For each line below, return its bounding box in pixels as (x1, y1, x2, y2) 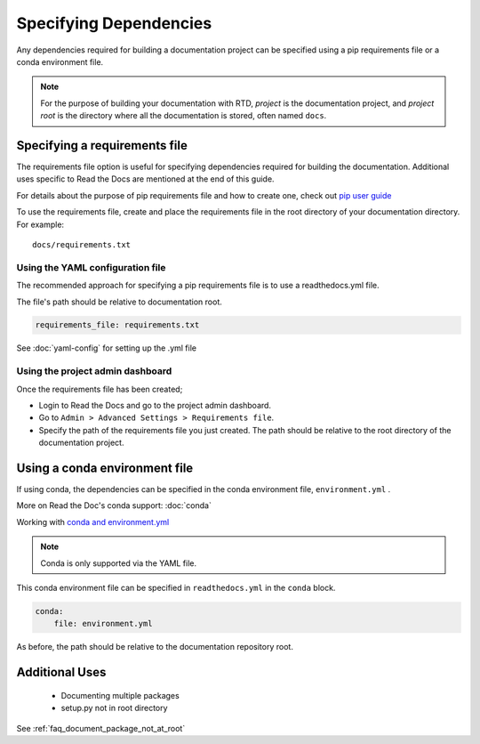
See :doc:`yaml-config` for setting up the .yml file (16, 343, 197, 353)
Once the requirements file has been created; (16, 384, 183, 394)
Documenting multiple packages (60, 690, 180, 700)
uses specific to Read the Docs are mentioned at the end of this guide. (16, 174, 275, 184)
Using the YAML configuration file (16, 261, 166, 273)
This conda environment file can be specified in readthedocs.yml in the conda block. (16, 583, 336, 594)
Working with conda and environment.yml (16, 516, 170, 527)
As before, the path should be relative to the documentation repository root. (16, 642, 293, 652)
